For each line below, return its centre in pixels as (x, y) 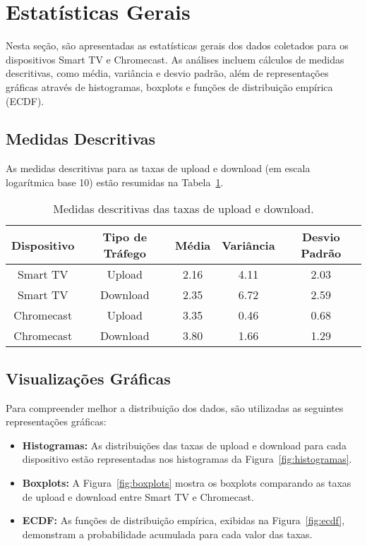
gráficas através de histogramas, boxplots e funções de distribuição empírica (169, 86)
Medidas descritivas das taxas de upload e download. (183, 209)
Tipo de (125, 237)
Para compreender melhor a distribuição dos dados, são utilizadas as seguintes (175, 407)
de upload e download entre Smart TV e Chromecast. (138, 496)
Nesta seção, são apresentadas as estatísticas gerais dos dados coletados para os (177, 45)
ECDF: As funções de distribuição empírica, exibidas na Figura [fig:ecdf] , (183, 520)
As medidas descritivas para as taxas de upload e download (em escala (158, 168)
